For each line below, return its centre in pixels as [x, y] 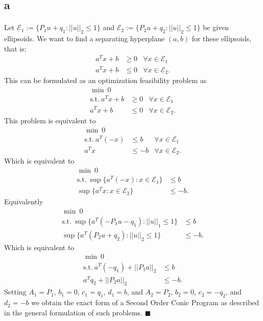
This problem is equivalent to [50, 121]
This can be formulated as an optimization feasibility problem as [105, 80]
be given [216, 27]
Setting [15, 292]
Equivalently [24, 202]
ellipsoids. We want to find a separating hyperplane [85, 38]
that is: [15, 48]
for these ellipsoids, [222, 38]
